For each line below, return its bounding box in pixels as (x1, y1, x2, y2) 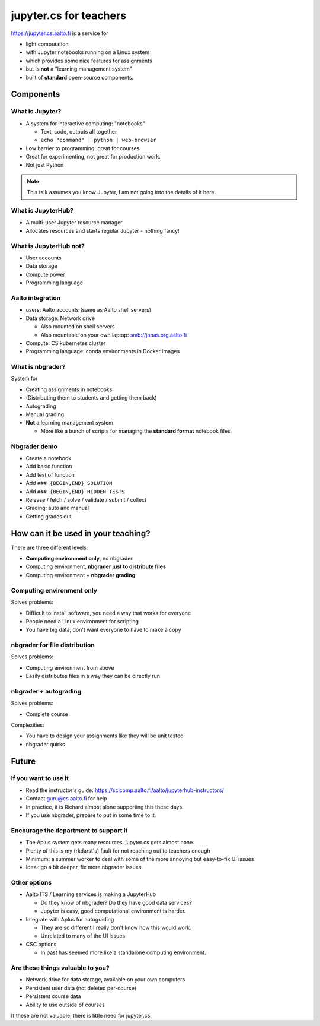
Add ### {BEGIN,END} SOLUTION (25, 480, 113, 487)
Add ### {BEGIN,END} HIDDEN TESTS (25, 487, 125, 495)
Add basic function (25, 463, 72, 470)
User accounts (25, 254, 62, 261)
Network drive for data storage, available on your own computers (25, 976, 185, 983)
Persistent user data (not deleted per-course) (25, 984, 136, 992)
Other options (11, 879, 52, 887)
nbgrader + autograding (11, 687, 82, 695)
